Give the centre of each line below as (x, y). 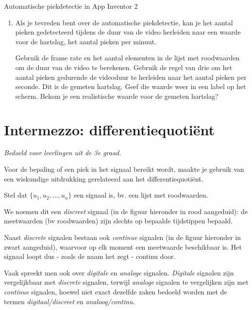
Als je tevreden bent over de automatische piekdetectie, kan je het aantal (124, 22)
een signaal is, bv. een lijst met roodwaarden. (141, 195)
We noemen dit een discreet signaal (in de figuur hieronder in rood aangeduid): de (126, 211)
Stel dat (16, 195)
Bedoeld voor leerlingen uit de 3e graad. (63, 153)
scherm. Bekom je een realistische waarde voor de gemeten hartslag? (117, 96)
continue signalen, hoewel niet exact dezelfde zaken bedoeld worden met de (116, 292)
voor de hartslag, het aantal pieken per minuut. (86, 41)
